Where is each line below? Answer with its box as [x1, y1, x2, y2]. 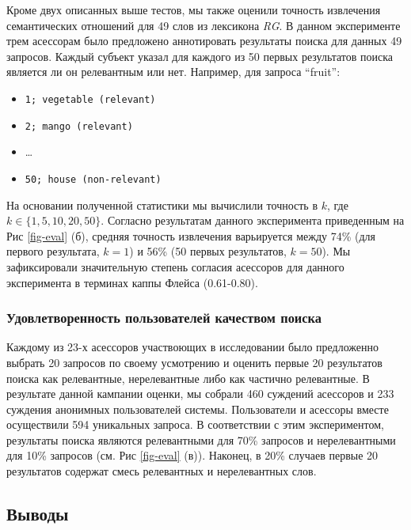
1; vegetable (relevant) [25, 93, 156, 105]
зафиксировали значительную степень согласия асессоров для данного [6, 258, 344, 274]
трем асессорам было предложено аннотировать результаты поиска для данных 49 [6, 32, 402, 49]
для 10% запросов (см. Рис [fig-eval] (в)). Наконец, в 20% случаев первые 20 [6, 447, 379, 464]
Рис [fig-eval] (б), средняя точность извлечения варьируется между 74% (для [6, 227, 376, 244]
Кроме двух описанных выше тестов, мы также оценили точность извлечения [6, 2, 381, 17]
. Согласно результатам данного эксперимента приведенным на [101, 212, 405, 229]
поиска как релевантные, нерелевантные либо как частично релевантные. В [6, 369, 370, 386]
